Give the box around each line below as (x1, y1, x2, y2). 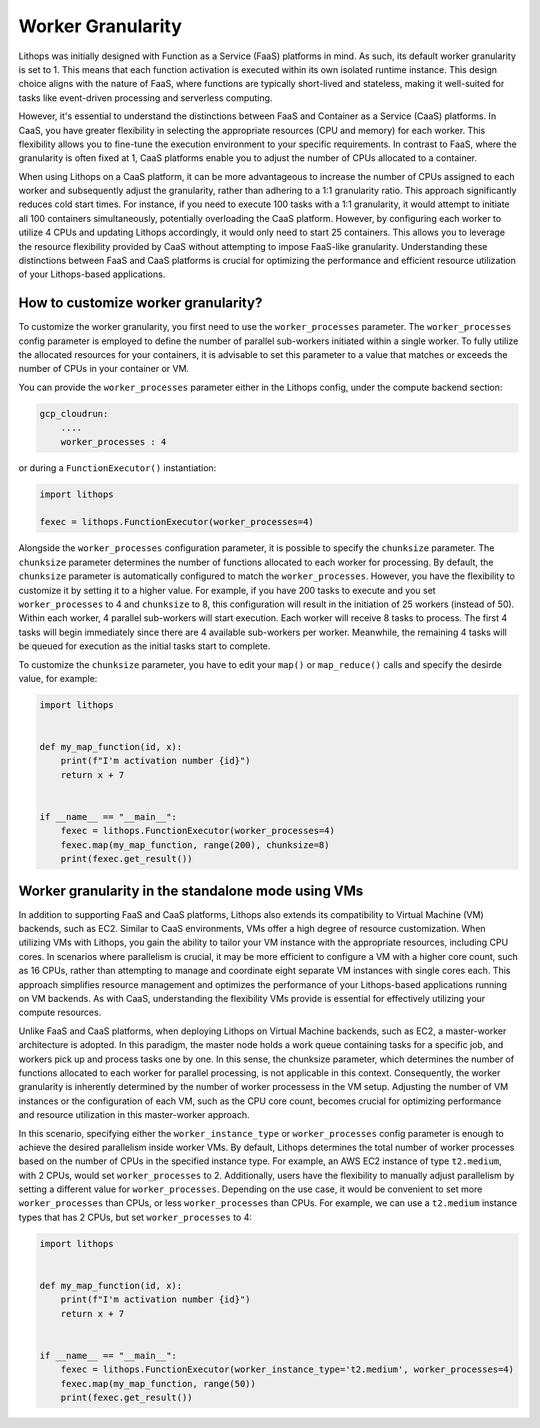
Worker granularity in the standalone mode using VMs (18, 882, 364, 899)
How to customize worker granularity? (18, 295, 263, 312)
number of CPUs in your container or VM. (18, 363, 190, 375)
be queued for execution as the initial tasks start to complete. (18, 640, 271, 652)
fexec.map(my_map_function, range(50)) (60, 1378, 257, 1389)
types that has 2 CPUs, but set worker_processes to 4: (18, 1211, 253, 1223)
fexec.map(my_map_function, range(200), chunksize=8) (60, 839, 330, 850)
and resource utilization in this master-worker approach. (18, 1109, 250, 1121)
